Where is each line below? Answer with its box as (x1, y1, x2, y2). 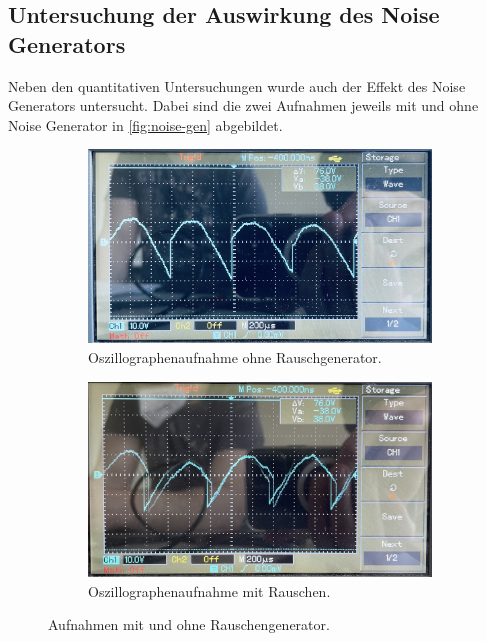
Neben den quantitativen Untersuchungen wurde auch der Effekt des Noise (8, 75, 466, 96)
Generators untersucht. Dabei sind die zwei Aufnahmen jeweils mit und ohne (8, 95, 479, 116)
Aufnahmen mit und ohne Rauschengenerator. (48, 614, 330, 635)
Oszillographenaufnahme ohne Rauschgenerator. (88, 346, 382, 367)
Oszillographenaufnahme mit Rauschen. (88, 580, 331, 601)
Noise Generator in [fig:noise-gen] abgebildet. (8, 114, 283, 135)
